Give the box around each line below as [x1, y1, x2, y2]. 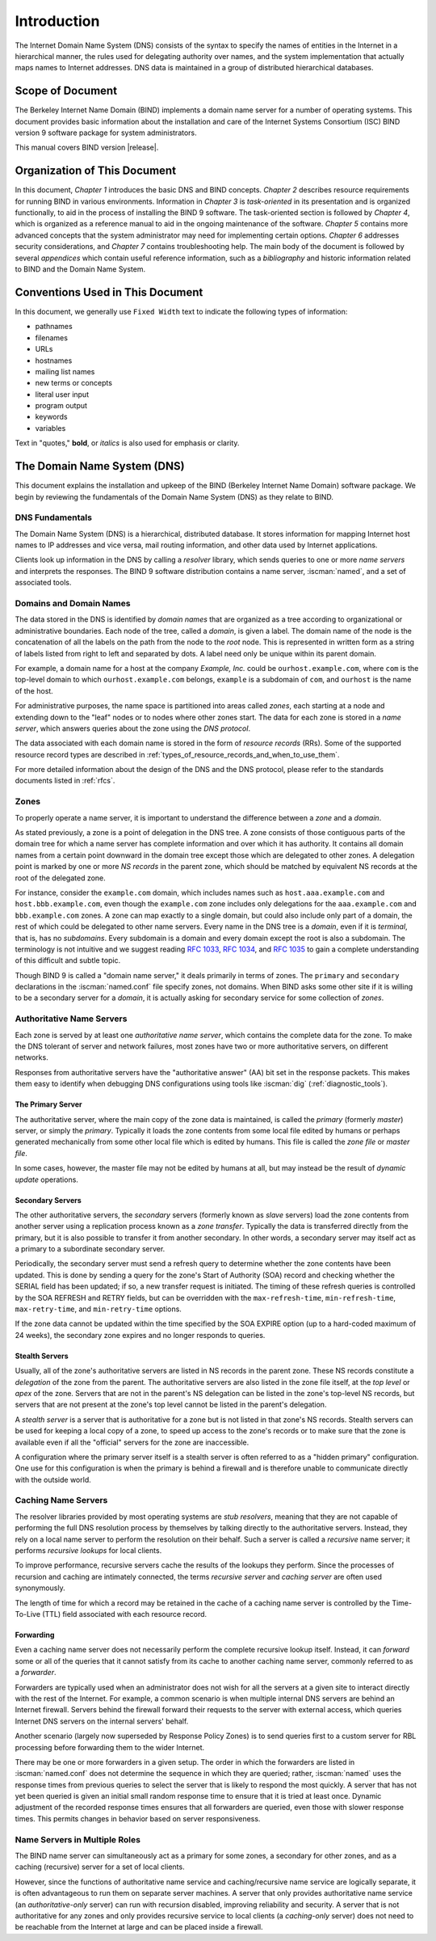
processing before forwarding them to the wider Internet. [15, 1742, 205, 1752]
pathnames [35, 322, 73, 331]
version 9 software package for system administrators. [15, 128, 197, 137]
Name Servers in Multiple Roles [15, 1833, 141, 1845]
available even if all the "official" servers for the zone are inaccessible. [15, 1437, 249, 1447]
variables [35, 423, 66, 433]
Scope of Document [15, 84, 117, 98]
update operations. [15, 1175, 78, 1184]
